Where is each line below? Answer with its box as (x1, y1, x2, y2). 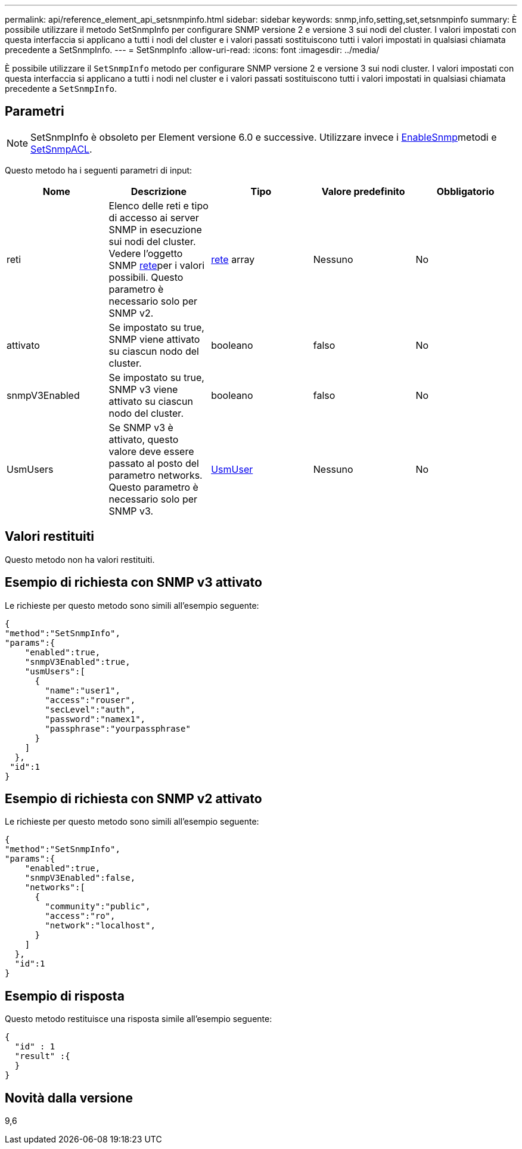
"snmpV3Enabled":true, (24, 656, 130, 667)
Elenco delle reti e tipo (108, 199, 209, 212)
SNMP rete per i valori (108, 259, 205, 271)
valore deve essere (108, 445, 194, 457)
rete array (211, 253, 255, 265)
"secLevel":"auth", (45, 704, 136, 714)
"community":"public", (45, 902, 151, 912)
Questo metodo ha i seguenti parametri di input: (5, 165, 192, 175)
